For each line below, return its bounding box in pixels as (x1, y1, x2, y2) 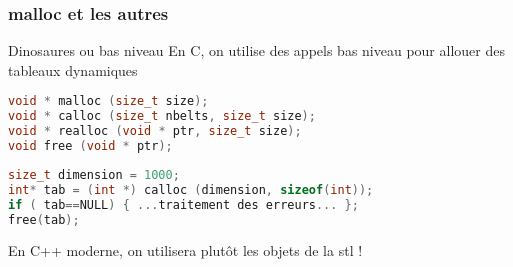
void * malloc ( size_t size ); (8, 94, 209, 109)
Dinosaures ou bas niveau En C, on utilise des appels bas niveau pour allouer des (8, 40, 505, 61)
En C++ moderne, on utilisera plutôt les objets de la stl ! (8, 240, 363, 261)
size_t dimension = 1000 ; (8, 167, 180, 182)
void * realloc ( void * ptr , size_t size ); (8, 124, 302, 139)
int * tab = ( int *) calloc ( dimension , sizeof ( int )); (8, 182, 374, 197)
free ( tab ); (8, 212, 80, 227)
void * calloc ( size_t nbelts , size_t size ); (8, 109, 316, 124)
